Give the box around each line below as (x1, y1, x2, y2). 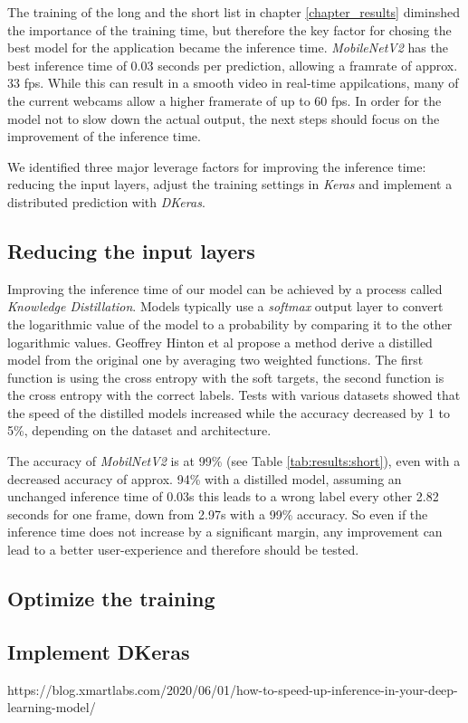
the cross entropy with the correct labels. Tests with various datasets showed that (7, 385, 461, 404)
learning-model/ (7, 698, 96, 717)
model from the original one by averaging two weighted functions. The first (7, 350, 424, 369)
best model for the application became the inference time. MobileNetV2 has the (7, 38, 448, 57)
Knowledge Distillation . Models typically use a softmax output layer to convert (7, 297, 444, 316)
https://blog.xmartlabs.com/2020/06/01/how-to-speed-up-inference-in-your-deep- (7, 680, 458, 699)
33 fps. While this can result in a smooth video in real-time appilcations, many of (7, 73, 459, 92)
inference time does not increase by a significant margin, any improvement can (7, 522, 443, 541)
